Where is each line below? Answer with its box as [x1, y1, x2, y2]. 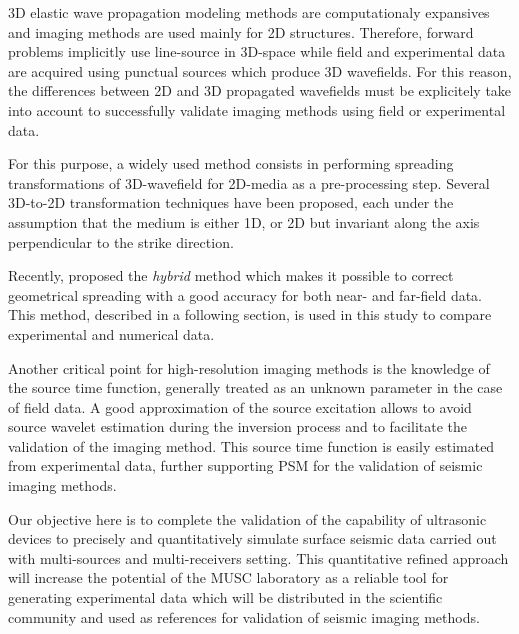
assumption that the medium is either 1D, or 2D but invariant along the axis [8, 211, 480, 232]
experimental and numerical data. [8, 323, 215, 344]
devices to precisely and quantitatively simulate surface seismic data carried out [8, 528, 497, 549]
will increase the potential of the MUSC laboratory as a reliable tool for [8, 567, 449, 588]
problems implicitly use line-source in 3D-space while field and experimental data [8, 41, 506, 62]
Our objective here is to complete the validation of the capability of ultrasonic [8, 508, 487, 529]
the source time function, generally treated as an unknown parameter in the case [8, 377, 503, 398]
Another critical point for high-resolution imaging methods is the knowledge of [8, 357, 490, 378]
